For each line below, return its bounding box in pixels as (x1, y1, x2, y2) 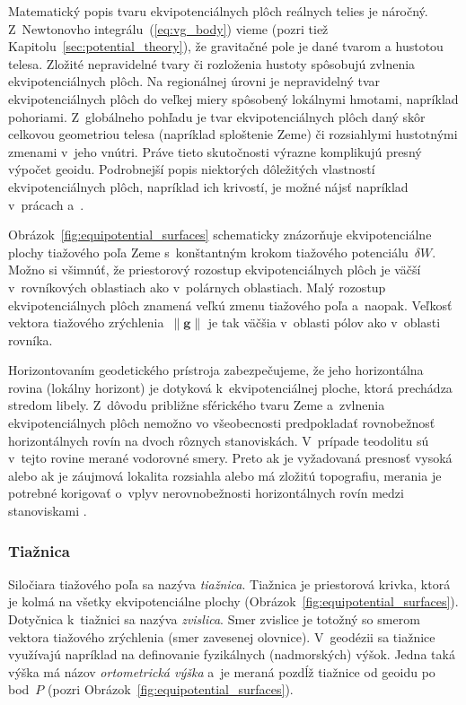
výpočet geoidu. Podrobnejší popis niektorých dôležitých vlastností (8, 160, 375, 178)
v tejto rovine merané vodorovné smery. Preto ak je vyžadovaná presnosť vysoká (8, 448, 453, 467)
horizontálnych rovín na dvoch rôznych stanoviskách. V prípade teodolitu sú (8, 431, 429, 449)
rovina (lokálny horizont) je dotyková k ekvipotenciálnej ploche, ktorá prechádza (8, 378, 453, 396)
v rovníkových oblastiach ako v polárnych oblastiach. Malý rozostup (8, 277, 386, 296)
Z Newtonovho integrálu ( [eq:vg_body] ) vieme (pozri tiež (8, 19, 329, 38)
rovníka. (8, 330, 53, 349)
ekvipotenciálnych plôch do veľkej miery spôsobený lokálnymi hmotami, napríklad (8, 89, 459, 108)
